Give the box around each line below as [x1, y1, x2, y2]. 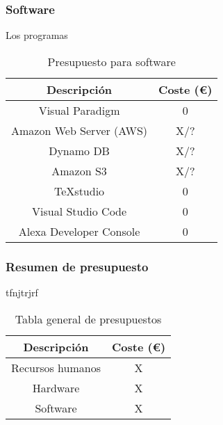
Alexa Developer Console [18, 223, 140, 239]
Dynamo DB [49, 142, 110, 159]
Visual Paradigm [38, 102, 120, 118]
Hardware [32, 379, 80, 396]
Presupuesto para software [47, 53, 176, 70]
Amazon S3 [51, 162, 107, 179]
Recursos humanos [11, 359, 101, 376]
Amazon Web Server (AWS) [11, 122, 148, 138]
